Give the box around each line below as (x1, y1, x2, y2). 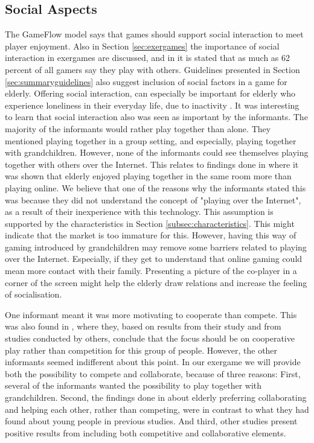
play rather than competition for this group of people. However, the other (5, 343, 278, 356)
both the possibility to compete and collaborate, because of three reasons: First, (5, 367, 301, 380)
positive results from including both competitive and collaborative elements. (5, 426, 286, 439)
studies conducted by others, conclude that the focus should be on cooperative (5, 332, 295, 345)
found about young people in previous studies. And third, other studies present (5, 415, 298, 427)
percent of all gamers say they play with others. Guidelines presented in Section (5, 63, 300, 75)
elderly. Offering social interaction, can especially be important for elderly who (5, 87, 296, 100)
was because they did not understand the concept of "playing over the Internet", (5, 193, 301, 206)
